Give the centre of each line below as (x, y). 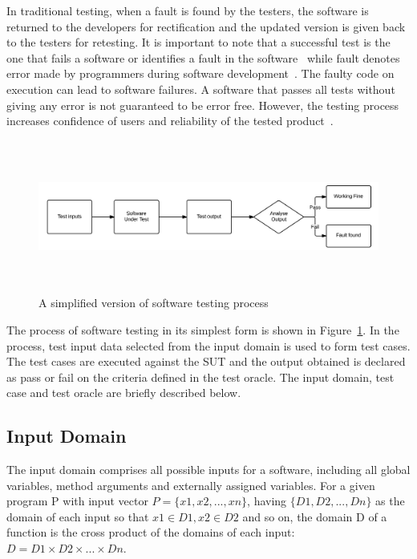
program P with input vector (77, 501)
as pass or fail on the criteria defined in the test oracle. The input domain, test (200, 377)
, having (267, 501)
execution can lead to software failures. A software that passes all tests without (201, 89)
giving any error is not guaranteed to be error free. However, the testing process (203, 105)
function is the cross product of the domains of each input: (151, 532)
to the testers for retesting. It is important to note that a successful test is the (198, 42)
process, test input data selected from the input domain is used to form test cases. (208, 345)
